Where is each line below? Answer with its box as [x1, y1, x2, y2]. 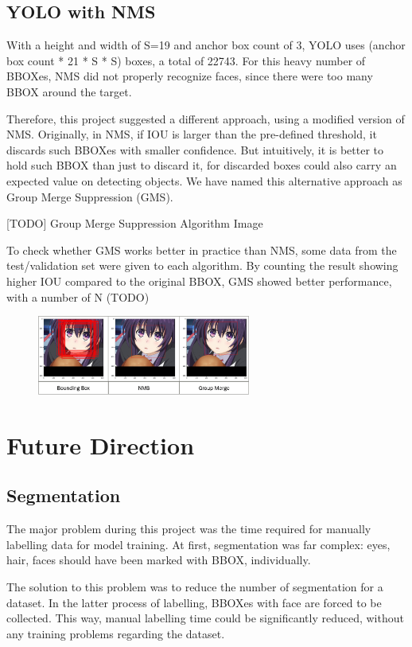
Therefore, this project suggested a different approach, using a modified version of [6, 110, 405, 127]
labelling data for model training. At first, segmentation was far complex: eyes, [6, 536, 391, 552]
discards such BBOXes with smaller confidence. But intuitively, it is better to [6, 141, 384, 158]
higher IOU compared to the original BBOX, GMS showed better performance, [6, 272, 392, 289]
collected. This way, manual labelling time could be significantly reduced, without [6, 610, 404, 626]
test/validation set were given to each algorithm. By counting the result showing [6, 257, 398, 274]
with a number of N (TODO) [6, 288, 150, 305]
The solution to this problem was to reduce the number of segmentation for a [6, 579, 383, 594]
